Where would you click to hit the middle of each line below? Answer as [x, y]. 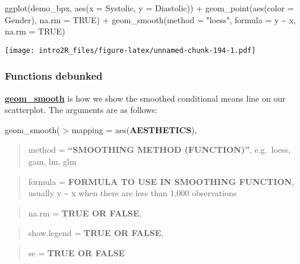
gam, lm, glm [52, 161]
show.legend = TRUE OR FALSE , [96, 233]
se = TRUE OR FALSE [77, 253]
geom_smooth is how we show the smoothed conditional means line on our [145, 98]
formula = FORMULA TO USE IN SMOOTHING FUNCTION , [161, 181]
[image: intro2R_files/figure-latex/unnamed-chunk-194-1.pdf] [130, 50]
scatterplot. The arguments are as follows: [81, 110]
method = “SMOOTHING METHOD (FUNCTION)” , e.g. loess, [159, 150]
